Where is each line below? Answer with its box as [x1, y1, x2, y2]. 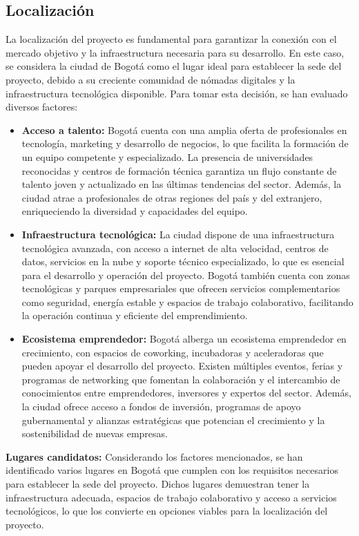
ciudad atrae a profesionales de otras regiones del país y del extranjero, [21, 190, 322, 204]
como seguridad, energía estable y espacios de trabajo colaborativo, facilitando [21, 294, 353, 309]
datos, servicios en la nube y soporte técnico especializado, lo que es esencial [21, 254, 345, 269]
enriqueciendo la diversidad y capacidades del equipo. [21, 204, 248, 218]
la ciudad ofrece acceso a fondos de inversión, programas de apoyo [21, 399, 301, 414]
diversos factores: [6, 99, 78, 114]
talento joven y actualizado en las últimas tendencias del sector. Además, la [21, 177, 342, 191]
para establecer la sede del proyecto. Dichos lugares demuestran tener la [6, 477, 310, 491]
